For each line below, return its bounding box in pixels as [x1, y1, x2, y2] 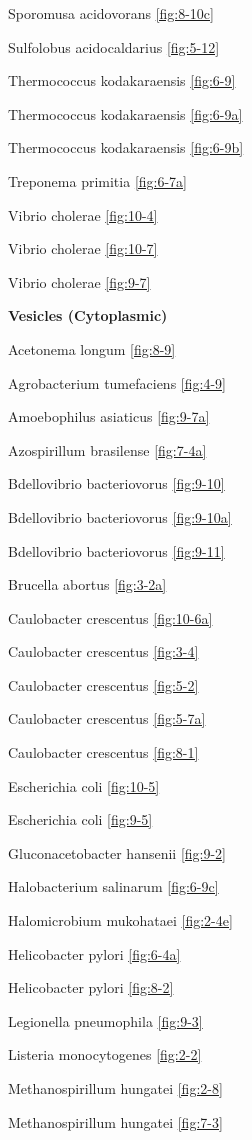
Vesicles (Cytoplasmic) [8, 305, 168, 326]
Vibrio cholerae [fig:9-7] [8, 271, 151, 292]
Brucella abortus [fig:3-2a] [8, 574, 167, 595]
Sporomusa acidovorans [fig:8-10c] [8, 3, 214, 23]
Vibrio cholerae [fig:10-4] [8, 204, 158, 225]
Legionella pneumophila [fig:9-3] [8, 1010, 203, 1031]
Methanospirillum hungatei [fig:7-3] [8, 1111, 223, 1132]
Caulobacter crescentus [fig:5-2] [8, 674, 199, 695]
